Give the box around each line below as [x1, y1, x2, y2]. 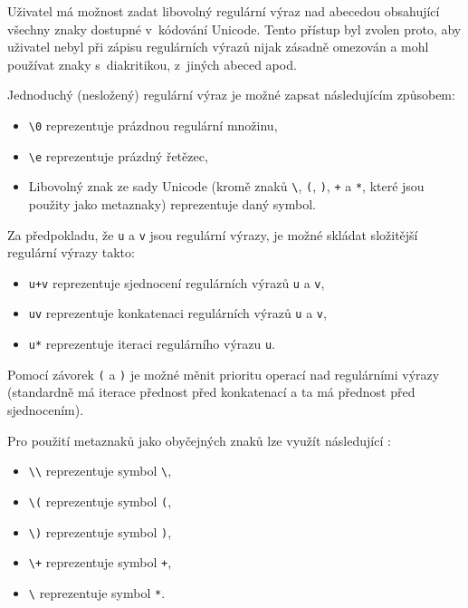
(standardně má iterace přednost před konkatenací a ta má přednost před [7, 382, 415, 401]
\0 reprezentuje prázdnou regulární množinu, [28, 115, 278, 134]
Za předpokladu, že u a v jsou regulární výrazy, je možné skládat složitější [7, 225, 418, 244]
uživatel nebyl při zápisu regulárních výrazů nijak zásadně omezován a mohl [7, 37, 429, 56]
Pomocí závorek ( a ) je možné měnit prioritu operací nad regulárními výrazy [7, 364, 440, 383]
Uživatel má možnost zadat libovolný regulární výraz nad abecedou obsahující [7, 2, 440, 20]
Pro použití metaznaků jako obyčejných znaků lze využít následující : [7, 430, 391, 449]
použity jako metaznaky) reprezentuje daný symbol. [28, 194, 316, 213]
